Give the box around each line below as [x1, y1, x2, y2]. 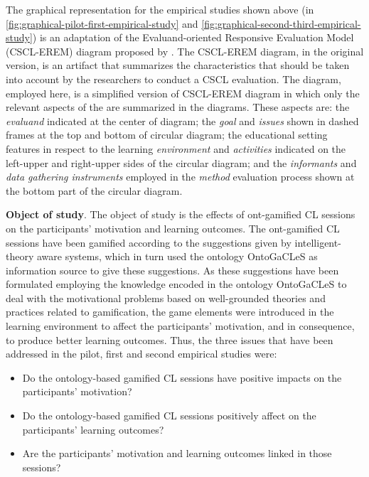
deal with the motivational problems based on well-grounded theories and [6, 290, 326, 305]
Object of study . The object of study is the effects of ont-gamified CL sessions [6, 207, 355, 222]
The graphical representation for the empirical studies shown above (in [6, 2, 314, 16]
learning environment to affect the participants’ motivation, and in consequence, [6, 318, 355, 333]
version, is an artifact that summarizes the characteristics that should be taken [6, 58, 350, 73]
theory [6, 249, 34, 264]
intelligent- [294, 235, 341, 250]
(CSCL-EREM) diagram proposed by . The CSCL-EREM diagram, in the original [6, 43, 364, 58]
